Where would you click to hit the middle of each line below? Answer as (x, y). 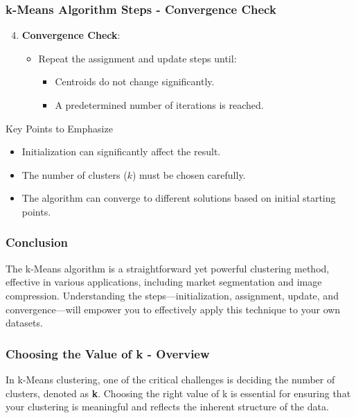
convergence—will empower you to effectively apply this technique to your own (173, 309)
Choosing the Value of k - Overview (108, 353)
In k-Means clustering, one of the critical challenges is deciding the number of (170, 379)
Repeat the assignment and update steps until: (137, 58)
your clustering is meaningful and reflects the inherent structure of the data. (167, 407)
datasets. (24, 323)
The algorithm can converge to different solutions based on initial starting (179, 198)
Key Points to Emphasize (59, 128)
